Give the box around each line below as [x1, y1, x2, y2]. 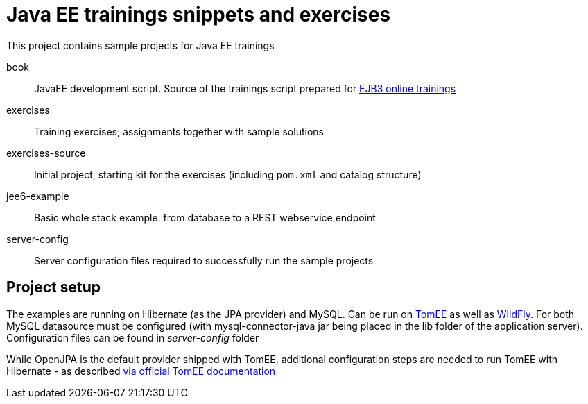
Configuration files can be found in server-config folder [6, 331, 259, 344]
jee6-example [6, 190, 69, 202]
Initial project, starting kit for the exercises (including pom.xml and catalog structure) [34, 168, 422, 180]
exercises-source [6, 146, 86, 159]
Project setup [6, 278, 101, 296]
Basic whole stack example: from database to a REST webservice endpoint [34, 211, 376, 224]
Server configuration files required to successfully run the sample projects [34, 254, 374, 267]
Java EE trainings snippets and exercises [6, 3, 391, 26]
